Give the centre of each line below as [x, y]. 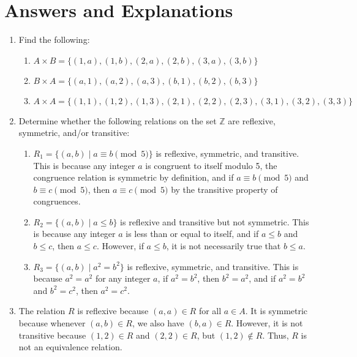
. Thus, [276, 335]
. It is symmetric [276, 311]
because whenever [52, 323]
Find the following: [54, 39]
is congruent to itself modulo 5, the [211, 165]
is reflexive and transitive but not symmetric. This [215, 221]
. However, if [120, 246]
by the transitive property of [224, 189]
